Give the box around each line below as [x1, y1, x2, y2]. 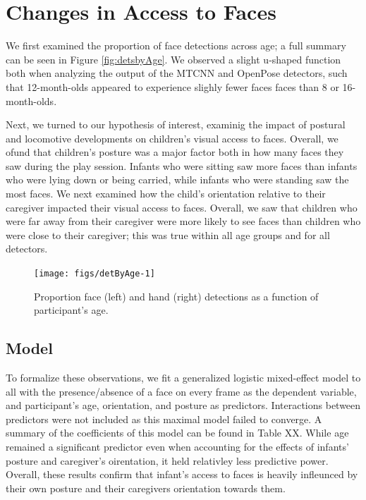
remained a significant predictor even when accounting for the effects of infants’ [6, 439, 349, 454]
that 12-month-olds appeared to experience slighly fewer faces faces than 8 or [6, 79, 339, 94]
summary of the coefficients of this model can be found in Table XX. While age [6, 425, 349, 440]
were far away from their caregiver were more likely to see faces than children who [6, 214, 361, 228]
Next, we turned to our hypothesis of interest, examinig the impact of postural [6, 117, 346, 132]
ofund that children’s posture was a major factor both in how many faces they [6, 145, 344, 159]
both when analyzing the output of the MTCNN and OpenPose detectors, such [6, 66, 348, 80]
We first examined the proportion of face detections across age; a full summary [6, 38, 346, 53]
